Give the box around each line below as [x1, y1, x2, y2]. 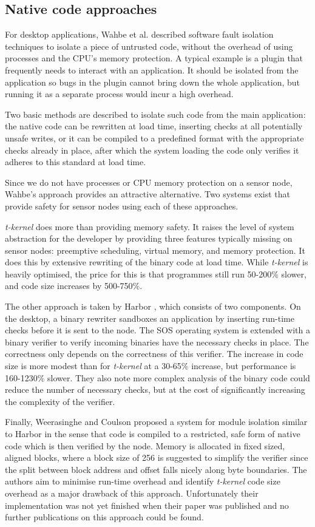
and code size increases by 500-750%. [5, 279, 143, 292]
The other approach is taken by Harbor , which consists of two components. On [5, 300, 301, 313]
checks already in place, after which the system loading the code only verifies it [5, 143, 299, 156]
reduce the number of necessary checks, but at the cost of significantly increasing [5, 383, 305, 396]
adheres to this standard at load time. [5, 155, 146, 168]
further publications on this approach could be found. [5, 511, 204, 523]
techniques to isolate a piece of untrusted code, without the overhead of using [5, 39, 293, 52]
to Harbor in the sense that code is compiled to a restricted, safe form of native [5, 427, 300, 440]
